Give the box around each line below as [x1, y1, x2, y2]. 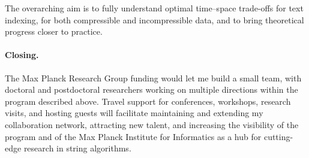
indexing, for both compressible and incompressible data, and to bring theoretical [5, 13, 304, 26]
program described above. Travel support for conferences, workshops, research [5, 95, 291, 107]
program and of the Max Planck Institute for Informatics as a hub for [5, 130, 262, 142]
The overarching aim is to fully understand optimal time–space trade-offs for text [5, 2, 304, 14]
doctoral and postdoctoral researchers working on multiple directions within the [5, 83, 298, 96]
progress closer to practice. [5, 25, 103, 38]
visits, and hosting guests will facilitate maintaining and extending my [5, 107, 263, 119]
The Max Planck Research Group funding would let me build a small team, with [5, 71, 302, 84]
